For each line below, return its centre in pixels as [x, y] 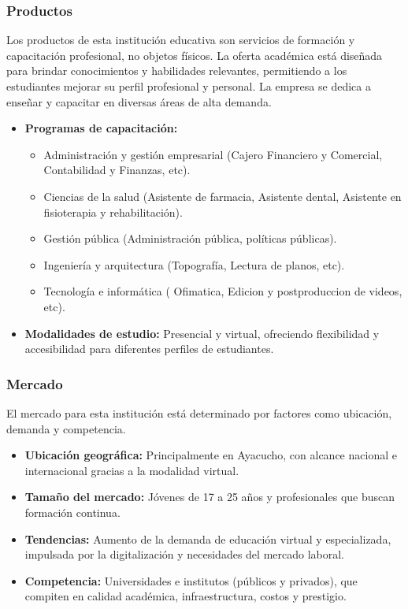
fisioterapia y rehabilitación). [113, 212]
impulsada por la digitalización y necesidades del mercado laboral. [184, 554]
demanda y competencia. [66, 428]
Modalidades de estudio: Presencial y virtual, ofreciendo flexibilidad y [202, 333]
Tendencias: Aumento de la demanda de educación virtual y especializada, [208, 538]
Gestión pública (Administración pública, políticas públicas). [190, 238]
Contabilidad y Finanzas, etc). [117, 170]
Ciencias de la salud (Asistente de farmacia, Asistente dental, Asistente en [223, 196]
